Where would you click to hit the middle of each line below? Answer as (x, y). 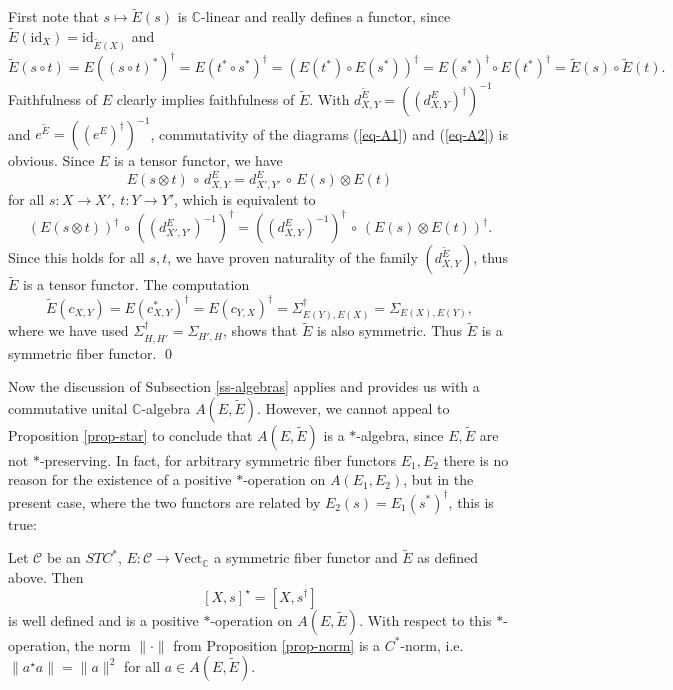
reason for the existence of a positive (120, 479)
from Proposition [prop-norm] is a (276, 644)
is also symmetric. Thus (389, 330)
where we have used (68, 330)
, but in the (438, 479)
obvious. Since (51, 160)
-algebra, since (400, 434)
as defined (448, 557)
